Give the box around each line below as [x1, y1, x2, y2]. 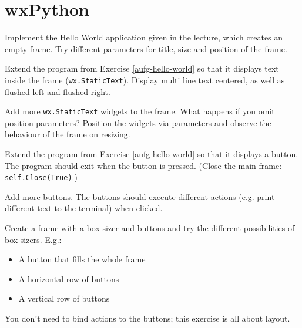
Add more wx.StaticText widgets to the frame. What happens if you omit [5, 105, 275, 117]
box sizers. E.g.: [5, 233, 62, 245]
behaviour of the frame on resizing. [5, 128, 130, 140]
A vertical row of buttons [18, 292, 110, 305]
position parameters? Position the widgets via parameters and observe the [5, 116, 271, 129]
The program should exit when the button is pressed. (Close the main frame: [5, 159, 282, 171]
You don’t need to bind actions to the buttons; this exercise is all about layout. [5, 312, 290, 324]
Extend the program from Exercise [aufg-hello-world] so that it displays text [5, 62, 279, 75]
